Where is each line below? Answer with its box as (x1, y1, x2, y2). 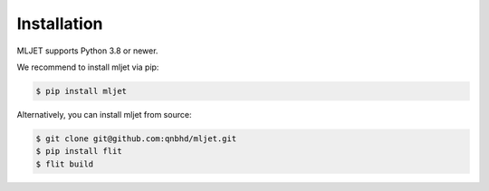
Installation (16, 14, 103, 33)
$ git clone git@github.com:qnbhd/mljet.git (35, 133, 237, 144)
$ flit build (35, 158, 94, 169)
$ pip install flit (35, 146, 122, 157)
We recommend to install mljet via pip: (16, 62, 159, 72)
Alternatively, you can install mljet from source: (16, 109, 192, 119)
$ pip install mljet (35, 86, 127, 96)
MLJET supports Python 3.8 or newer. (16, 45, 158, 56)
